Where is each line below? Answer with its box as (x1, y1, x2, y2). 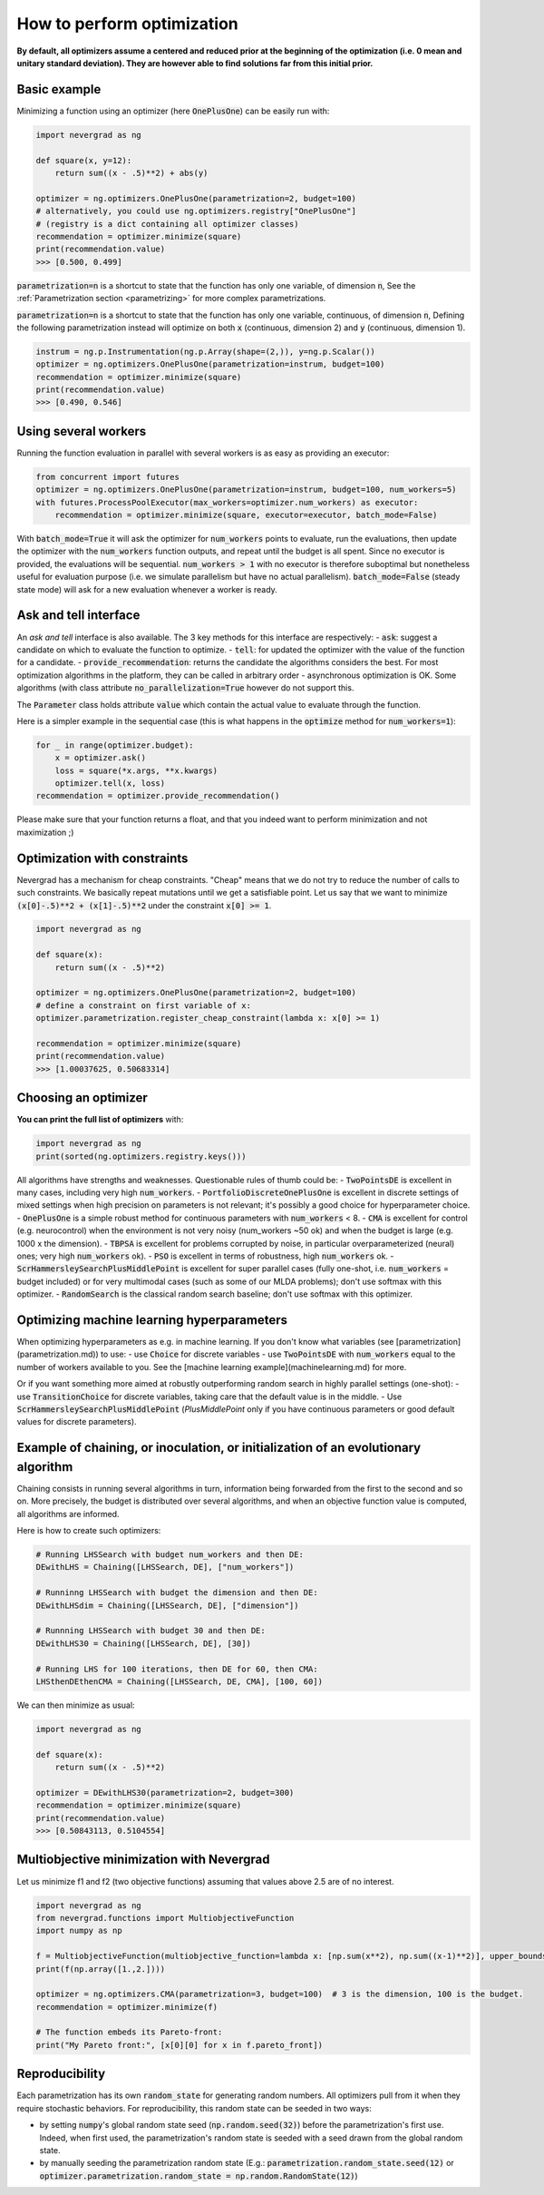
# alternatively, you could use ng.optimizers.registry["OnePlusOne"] (35, 206, 357, 217)
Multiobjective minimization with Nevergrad (16, 1852, 270, 1867)
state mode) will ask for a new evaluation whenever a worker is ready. (16, 583, 278, 594)
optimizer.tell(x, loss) (54, 779, 166, 789)
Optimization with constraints (16, 850, 189, 866)
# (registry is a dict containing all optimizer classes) (35, 219, 299, 229)
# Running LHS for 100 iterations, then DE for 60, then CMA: (35, 1663, 318, 1674)
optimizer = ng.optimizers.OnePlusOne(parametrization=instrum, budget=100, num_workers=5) (35, 485, 457, 495)
